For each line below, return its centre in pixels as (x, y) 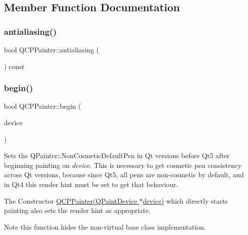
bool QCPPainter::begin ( (43, 106)
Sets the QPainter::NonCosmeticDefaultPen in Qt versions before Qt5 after (117, 155)
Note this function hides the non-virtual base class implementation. (105, 226)
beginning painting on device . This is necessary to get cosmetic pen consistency (123, 165)
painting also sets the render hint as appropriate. (77, 210)
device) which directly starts (185, 200)
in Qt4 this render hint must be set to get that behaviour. (91, 184)
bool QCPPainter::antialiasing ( (51, 49)
